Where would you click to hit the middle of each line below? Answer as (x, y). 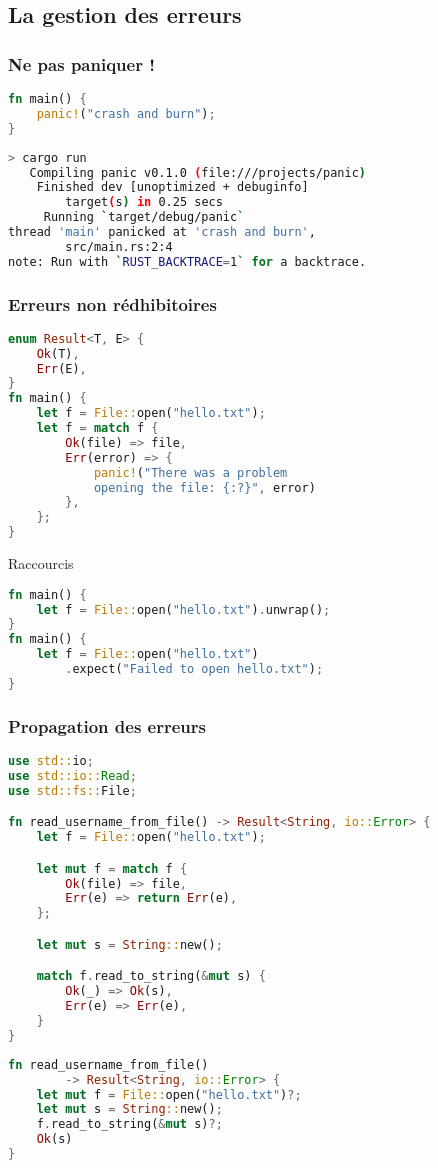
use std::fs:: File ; (72, 790)
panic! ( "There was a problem (190, 472)
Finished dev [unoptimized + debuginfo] (172, 187)
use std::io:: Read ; (72, 775)
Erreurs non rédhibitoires (112, 303)
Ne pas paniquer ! (81, 63)
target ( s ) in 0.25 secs (144, 202)
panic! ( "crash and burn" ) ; (126, 113)
